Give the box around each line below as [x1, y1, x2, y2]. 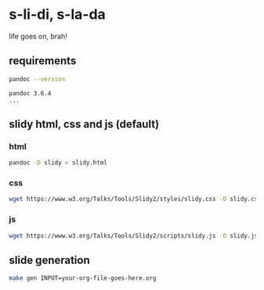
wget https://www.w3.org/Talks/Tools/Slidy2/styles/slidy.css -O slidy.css [9, 195, 262, 204]
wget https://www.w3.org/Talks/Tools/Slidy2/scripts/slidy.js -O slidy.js [9, 232, 259, 240]
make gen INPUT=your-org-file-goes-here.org [9, 274, 157, 282]
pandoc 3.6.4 [9, 89, 52, 97]
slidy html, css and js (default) [9, 118, 160, 131]
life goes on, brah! [9, 31, 67, 41]
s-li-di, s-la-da [9, 6, 107, 24]
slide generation [9, 253, 91, 266]
